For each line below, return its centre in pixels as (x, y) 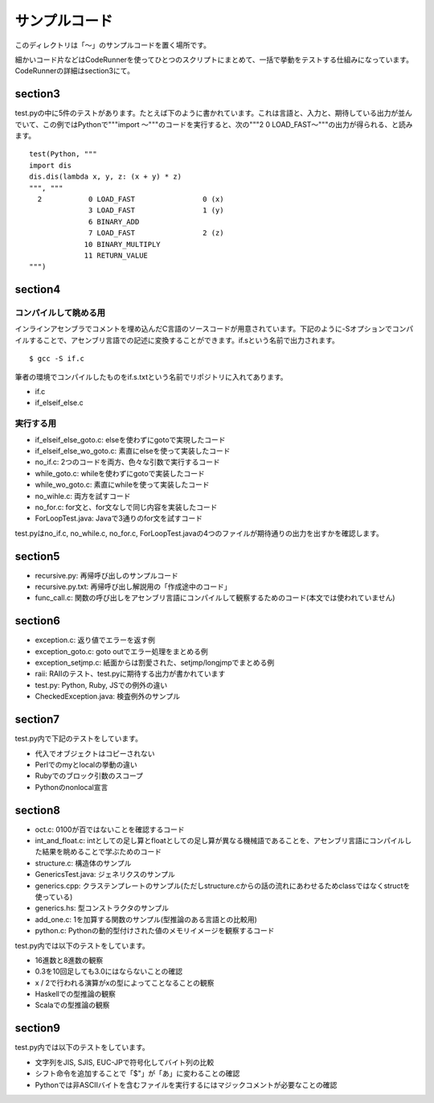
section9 (37, 1029)
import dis (51, 165)
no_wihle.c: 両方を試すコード (83, 496)
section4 (38, 290)
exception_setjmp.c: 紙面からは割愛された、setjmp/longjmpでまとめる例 (155, 663)
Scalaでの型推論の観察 (72, 1005)
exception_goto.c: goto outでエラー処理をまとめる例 (121, 651)
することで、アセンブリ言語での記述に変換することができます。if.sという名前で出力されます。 (184, 340)
